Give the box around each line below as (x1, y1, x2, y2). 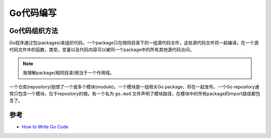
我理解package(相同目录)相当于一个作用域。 (23, 70, 115, 76)
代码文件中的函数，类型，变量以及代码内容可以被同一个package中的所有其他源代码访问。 (9, 46, 194, 52)
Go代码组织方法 (9, 26, 58, 35)
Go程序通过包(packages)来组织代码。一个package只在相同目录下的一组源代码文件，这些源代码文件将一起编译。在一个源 (9, 40, 259, 46)
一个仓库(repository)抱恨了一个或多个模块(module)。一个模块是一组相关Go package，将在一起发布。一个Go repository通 (9, 83, 259, 89)
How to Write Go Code (22, 124, 69, 130)
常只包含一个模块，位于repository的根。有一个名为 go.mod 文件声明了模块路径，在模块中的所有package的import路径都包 (9, 90, 260, 97)
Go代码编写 (9, 7, 57, 18)
